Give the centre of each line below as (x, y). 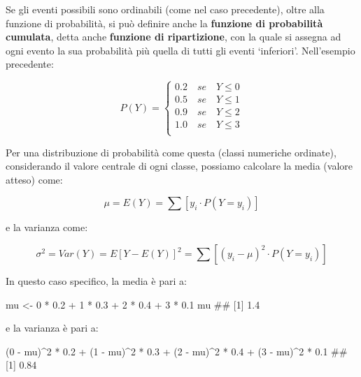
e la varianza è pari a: (52, 328)
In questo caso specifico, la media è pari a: (96, 281)
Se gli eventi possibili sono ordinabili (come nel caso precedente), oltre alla (165, 9)
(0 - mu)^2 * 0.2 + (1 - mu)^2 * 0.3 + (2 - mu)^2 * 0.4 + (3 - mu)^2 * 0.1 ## (177, 351)
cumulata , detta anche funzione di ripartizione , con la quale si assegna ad (174, 37)
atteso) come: (34, 179)
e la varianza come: (47, 227)
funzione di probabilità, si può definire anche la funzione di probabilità (164, 23)
